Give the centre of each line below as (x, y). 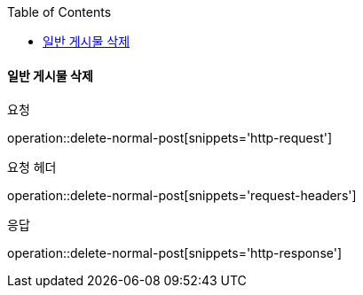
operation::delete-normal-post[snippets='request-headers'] (182, 196)
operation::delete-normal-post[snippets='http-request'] (170, 138)
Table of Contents (59, 12)
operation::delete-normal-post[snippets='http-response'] (175, 253)
